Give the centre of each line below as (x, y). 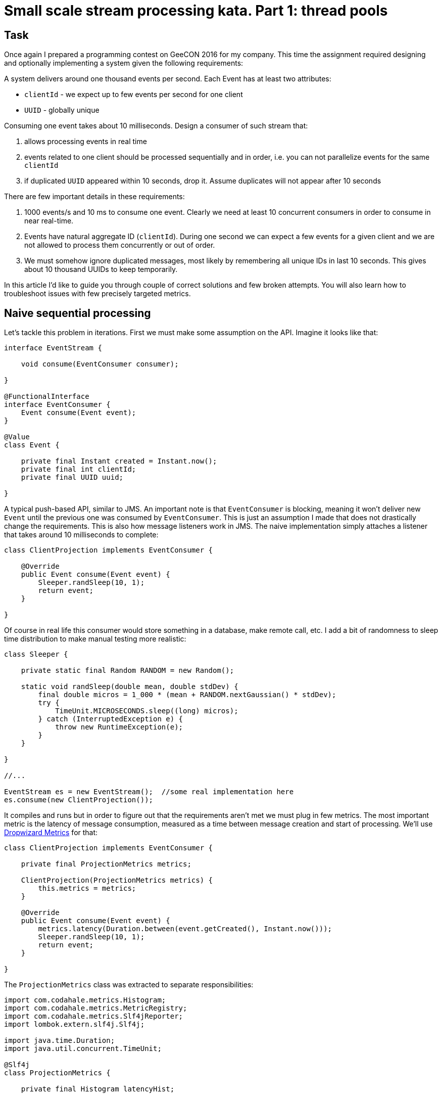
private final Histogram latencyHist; (98, 1089)
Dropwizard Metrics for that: (51, 833)
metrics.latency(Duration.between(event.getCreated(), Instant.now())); (185, 929)
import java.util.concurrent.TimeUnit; (83, 1049)
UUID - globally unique (62, 110)
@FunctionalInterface (47, 397)
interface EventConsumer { (57, 405)
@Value (17, 437)
